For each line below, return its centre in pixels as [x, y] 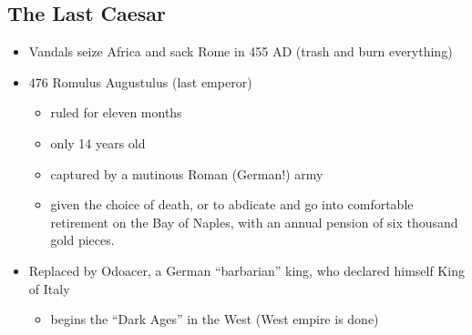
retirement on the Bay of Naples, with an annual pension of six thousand [254, 222]
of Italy [49, 288]
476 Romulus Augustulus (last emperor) [140, 81]
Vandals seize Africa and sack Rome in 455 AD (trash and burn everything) [241, 51]
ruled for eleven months [116, 112]
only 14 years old [98, 142]
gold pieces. [82, 240]
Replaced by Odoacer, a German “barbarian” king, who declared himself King [246, 270]
